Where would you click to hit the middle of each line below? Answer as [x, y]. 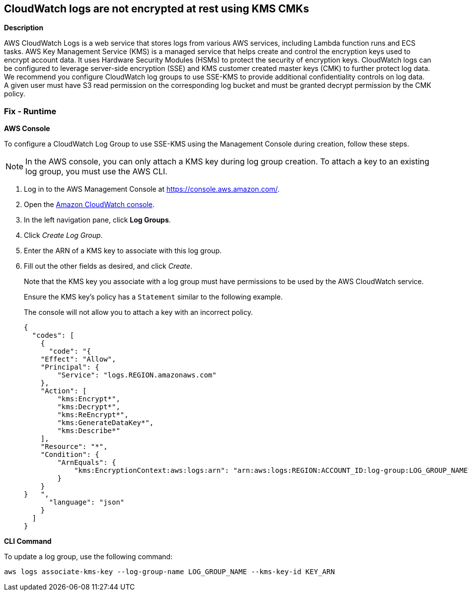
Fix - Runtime [30, 111]
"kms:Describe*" [89, 431]
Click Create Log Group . [63, 235]
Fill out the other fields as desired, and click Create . [108, 266]
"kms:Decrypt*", [89, 407]
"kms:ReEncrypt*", [93, 415]
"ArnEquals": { [87, 463]
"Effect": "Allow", [78, 359]
